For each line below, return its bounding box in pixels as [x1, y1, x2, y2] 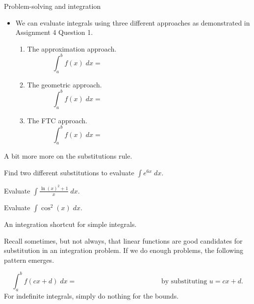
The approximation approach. [27, 43, 117, 54]
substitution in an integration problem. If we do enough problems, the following [4, 245, 244, 255]
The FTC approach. [27, 115, 87, 125]
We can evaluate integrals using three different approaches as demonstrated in [15, 17, 250, 28]
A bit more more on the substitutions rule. [4, 151, 132, 161]
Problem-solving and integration [4, 1, 101, 11]
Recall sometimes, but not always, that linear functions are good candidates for [4, 235, 243, 246]
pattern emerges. [4, 254, 54, 265]
